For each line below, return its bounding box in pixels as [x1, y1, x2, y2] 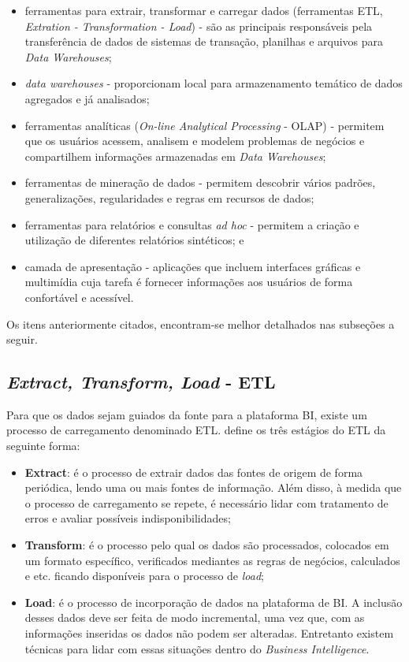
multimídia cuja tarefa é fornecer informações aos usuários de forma [24, 273, 353, 290]
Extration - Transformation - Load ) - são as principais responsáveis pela [24, 17, 373, 34]
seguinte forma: [6, 437, 80, 454]
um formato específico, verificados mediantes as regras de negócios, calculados [24, 552, 400, 568]
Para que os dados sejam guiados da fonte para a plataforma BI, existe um [6, 406, 367, 422]
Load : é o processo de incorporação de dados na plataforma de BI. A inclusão [24, 593, 403, 610]
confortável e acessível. [24, 288, 134, 305]
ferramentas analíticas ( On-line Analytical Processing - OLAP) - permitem [24, 117, 385, 133]
